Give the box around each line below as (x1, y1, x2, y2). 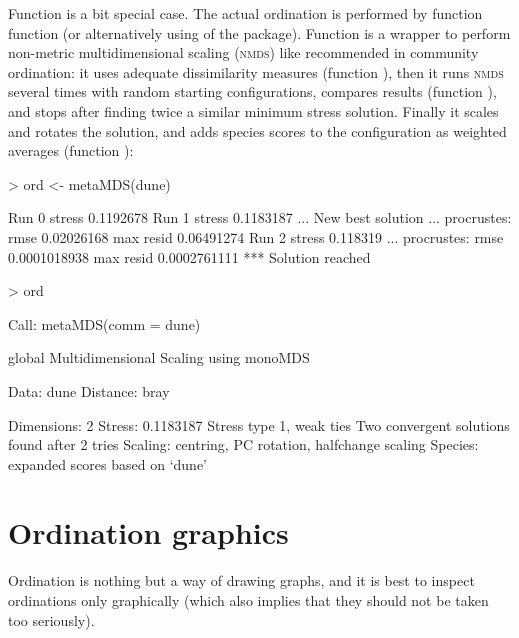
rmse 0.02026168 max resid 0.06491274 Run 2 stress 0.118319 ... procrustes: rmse (8, 226, 504, 247)
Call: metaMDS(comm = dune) (8, 313, 201, 334)
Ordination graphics (8, 512, 289, 553)
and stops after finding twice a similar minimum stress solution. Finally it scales (8, 100, 499, 121)
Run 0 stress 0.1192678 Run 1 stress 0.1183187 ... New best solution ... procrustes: (8, 207, 512, 228)
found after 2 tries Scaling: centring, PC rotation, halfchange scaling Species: (8, 434, 479, 455)
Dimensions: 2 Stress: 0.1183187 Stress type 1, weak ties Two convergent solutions (8, 414, 510, 435)
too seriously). (8, 609, 95, 630)
